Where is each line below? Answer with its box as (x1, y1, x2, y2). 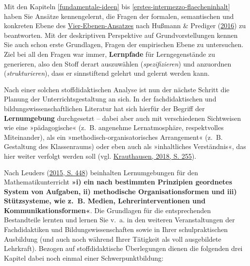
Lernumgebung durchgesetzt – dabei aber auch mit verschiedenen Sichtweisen (4, 113, 241, 123)
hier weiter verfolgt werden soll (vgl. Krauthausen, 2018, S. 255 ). (4, 150, 197, 161)
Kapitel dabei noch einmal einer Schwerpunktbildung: (4, 252, 164, 263)
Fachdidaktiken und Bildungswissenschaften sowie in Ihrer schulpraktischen (4, 224, 228, 234)
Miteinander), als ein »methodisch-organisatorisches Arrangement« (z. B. (4, 132, 223, 142)
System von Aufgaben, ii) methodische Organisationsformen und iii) (4, 186, 237, 196)
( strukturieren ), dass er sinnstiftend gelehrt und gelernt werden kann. (4, 68, 210, 78)
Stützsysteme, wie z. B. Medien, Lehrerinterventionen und (4, 196, 206, 206)
